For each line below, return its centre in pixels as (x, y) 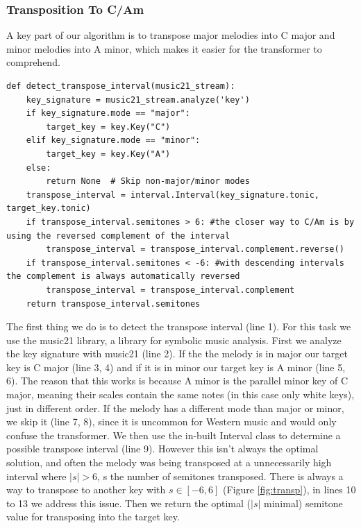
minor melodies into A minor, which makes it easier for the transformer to (164, 48)
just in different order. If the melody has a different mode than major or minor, (175, 408)
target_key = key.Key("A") (108, 154)
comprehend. (33, 62)
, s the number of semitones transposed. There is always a (220, 476)
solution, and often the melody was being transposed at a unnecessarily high (169, 462)
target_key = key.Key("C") (108, 127)
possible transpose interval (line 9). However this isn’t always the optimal (162, 449)
